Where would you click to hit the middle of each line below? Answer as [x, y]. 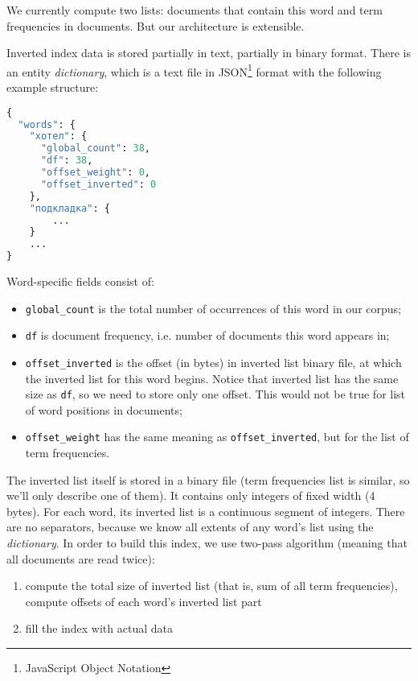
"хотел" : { [58, 136]
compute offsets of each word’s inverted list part [143, 601]
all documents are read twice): [81, 558]
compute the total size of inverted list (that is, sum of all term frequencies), [211, 586]
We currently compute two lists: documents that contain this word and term [195, 10]
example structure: [53, 87]
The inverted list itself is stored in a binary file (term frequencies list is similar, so [208, 479]
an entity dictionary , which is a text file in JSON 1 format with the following [194, 70]
